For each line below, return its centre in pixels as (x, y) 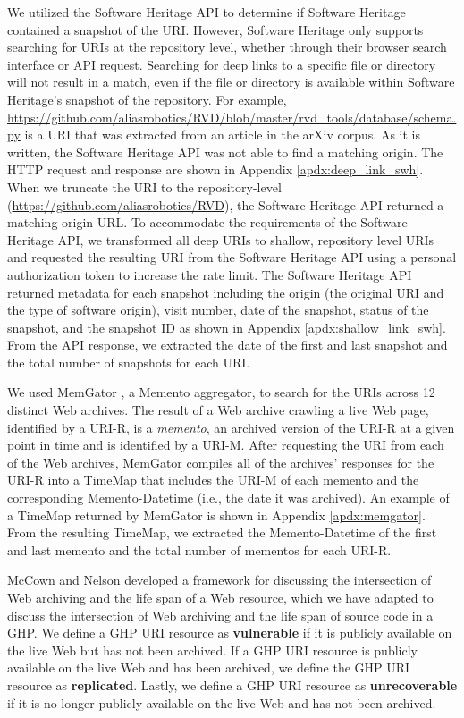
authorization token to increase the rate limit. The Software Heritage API (210, 274)
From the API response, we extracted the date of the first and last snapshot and (228, 345)
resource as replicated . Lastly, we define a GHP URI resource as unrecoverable (232, 684)
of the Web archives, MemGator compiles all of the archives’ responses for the (221, 462)
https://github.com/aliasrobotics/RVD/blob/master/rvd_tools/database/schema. (232, 117)
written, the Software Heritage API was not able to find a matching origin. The (225, 152)
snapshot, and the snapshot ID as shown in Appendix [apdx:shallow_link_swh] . (227, 327)
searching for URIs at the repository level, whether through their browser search (227, 47)
